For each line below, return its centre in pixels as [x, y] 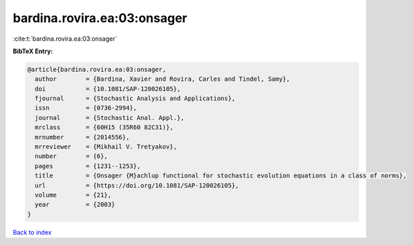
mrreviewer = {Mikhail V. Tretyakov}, [106, 147]
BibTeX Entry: [33, 51]
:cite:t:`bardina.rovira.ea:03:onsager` [65, 39]
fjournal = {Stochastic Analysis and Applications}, [135, 99]
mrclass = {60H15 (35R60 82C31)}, [104, 127]
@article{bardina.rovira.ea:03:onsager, [97, 69]
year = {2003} [75, 205]
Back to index [32, 232]
